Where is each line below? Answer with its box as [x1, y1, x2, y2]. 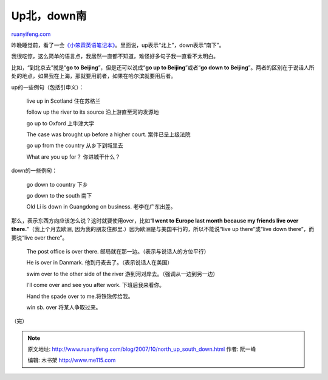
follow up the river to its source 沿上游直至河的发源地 [26, 108, 159, 116]
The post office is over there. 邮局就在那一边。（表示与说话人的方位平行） [26, 247, 210, 255]
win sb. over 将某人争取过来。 [26, 303, 101, 311]
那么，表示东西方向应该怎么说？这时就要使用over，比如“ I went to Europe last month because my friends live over [11, 216, 299, 224]
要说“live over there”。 [11, 234, 68, 241]
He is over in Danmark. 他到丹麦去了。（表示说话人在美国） [26, 259, 173, 266]
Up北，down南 [11, 9, 87, 22]
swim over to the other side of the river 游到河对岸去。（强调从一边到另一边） [26, 270, 219, 277]
